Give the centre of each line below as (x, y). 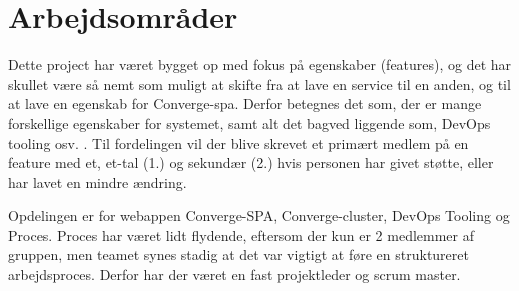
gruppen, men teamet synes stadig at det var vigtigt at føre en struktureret (238, 254)
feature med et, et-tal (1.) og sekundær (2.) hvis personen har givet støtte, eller (251, 162)
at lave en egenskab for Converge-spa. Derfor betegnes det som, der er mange (245, 103)
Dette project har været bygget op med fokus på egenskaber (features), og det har (260, 64)
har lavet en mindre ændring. (97, 181)
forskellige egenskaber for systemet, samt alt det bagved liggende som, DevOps (249, 122)
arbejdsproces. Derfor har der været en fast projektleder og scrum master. (234, 274)
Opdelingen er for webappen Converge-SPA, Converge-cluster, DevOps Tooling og (259, 215)
